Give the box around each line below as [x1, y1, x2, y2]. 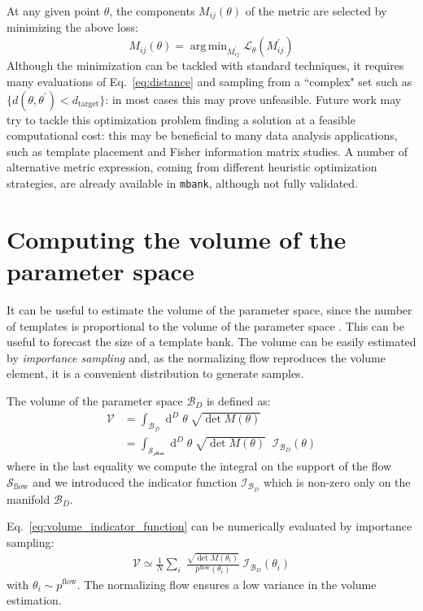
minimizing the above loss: [7, 19, 138, 36]
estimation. [7, 591, 62, 609]
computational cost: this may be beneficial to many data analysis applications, [7, 127, 398, 144]
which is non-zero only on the [264, 473, 411, 490]
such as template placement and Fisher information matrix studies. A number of [7, 142, 408, 159]
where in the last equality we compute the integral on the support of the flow [7, 457, 392, 474]
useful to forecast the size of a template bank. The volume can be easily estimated [7, 333, 416, 350]
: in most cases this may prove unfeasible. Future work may [105, 90, 402, 107]
